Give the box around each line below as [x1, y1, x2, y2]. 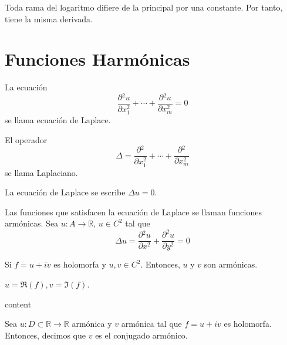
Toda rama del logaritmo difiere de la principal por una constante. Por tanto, [5, 1, 283, 13]
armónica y [72, 317, 112, 330]
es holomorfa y [53, 258, 106, 270]
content [5, 297, 32, 310]
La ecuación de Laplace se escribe [5, 186, 126, 198]
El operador [5, 133, 48, 146]
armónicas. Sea [5, 217, 59, 229]
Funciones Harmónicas [5, 47, 190, 71]
